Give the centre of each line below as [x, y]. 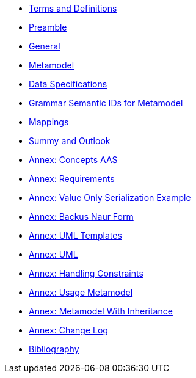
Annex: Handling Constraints [86, 273]
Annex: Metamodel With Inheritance [101, 311]
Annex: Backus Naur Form [81, 216]
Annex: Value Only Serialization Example [110, 198]
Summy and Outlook [70, 141]
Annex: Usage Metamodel [81, 292]
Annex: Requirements [72, 179]
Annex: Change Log [68, 330]
